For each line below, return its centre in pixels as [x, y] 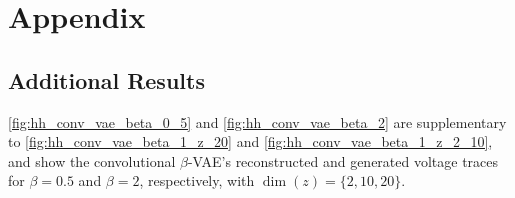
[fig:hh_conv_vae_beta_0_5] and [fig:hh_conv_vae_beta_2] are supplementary [257, 121]
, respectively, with [197, 180]
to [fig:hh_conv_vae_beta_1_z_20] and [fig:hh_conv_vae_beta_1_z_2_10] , [250, 141]
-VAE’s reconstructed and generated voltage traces [343, 160]
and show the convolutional [92, 160]
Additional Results [106, 79]
